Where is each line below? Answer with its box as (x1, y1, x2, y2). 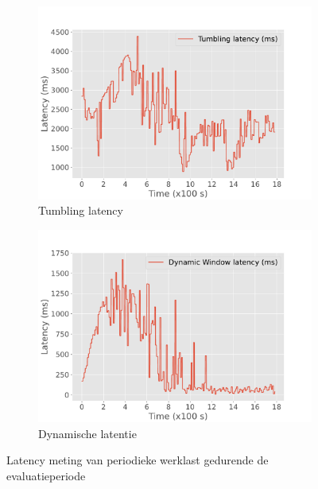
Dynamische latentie (38, 425, 137, 441)
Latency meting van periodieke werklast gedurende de (6, 452, 269, 468)
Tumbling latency (38, 202, 123, 219)
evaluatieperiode (6, 468, 86, 484)
